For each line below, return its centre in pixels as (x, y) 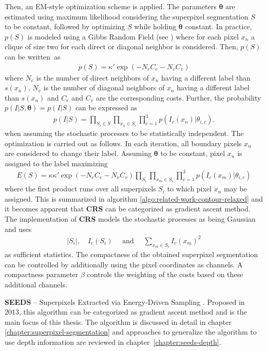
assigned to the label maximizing (56, 163)
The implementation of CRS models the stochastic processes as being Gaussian (130, 219)
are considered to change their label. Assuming (78, 153)
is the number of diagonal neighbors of (104, 87)
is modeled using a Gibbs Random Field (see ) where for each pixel (133, 36)
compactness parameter (42, 274)
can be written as (33, 56)
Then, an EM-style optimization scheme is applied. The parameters (111, 6)
